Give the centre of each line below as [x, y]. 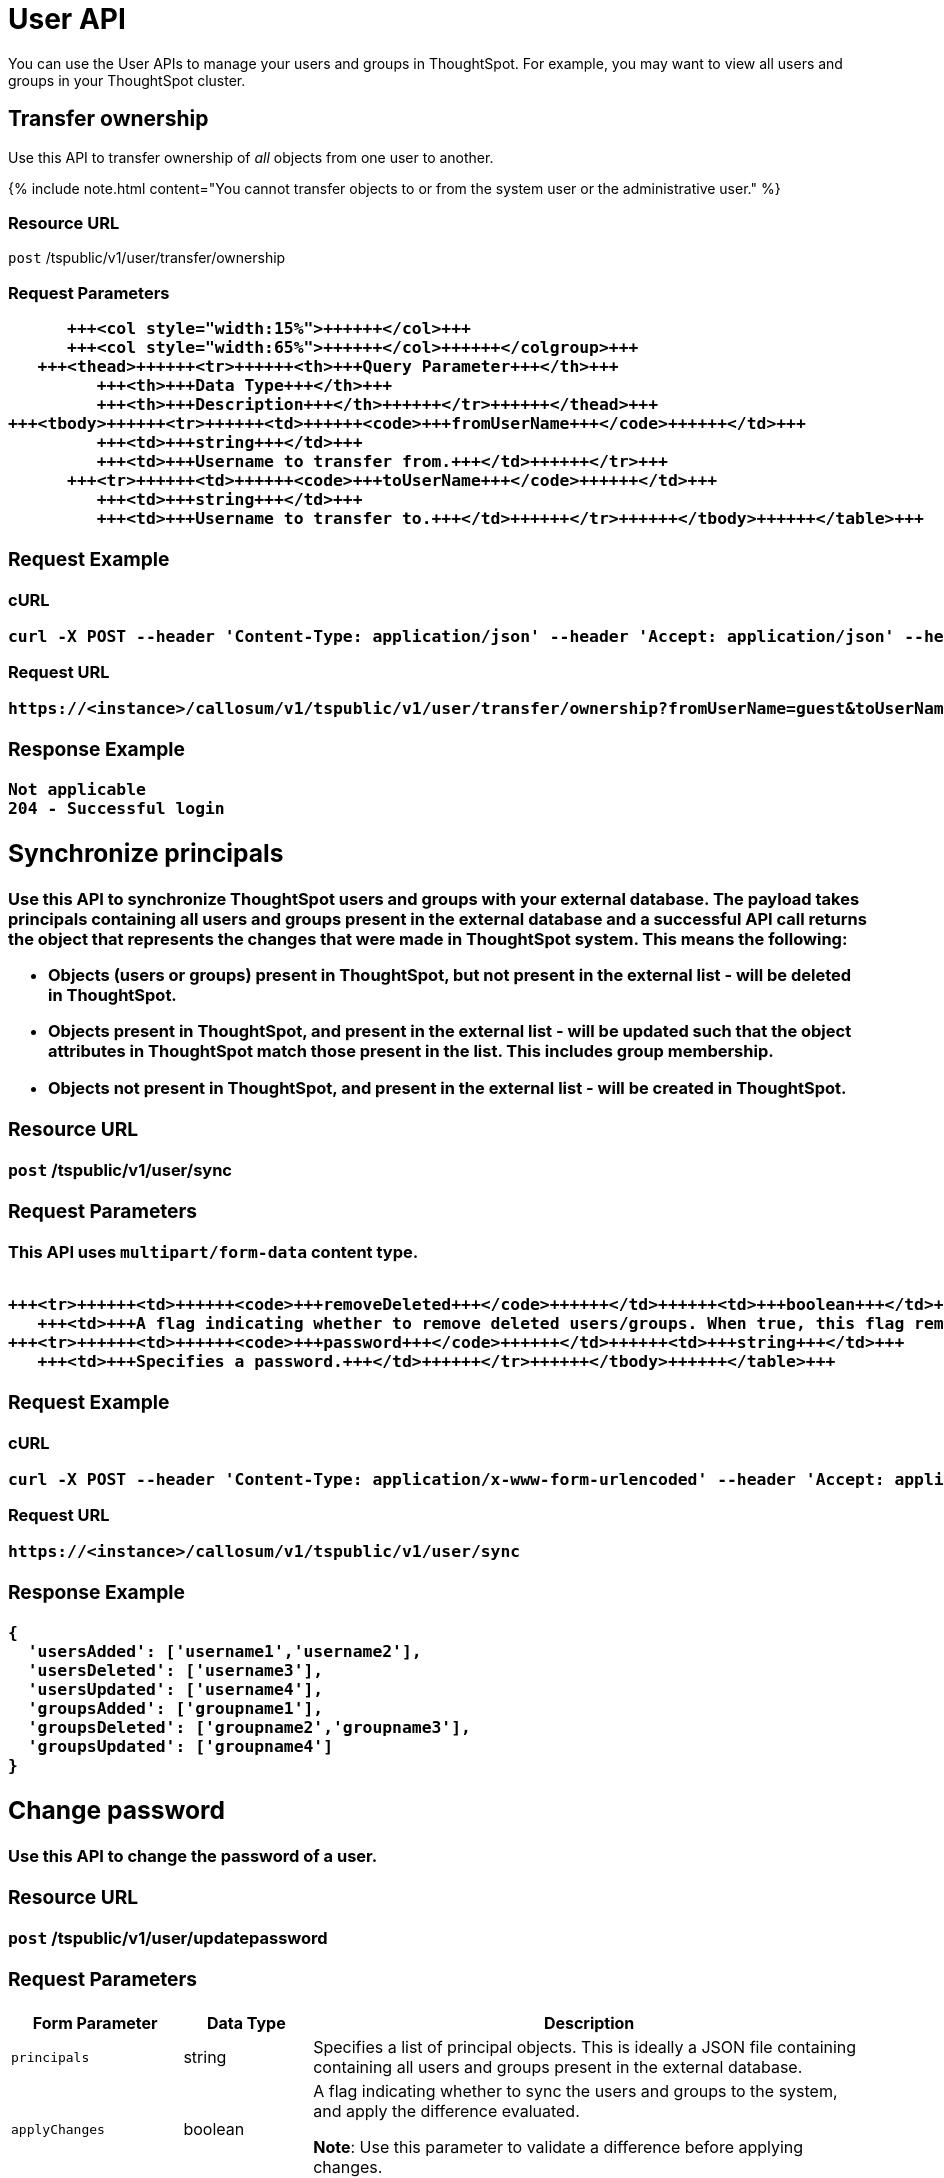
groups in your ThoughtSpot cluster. [127, 80]
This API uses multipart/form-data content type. [213, 1252]
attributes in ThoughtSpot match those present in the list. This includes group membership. [411, 1051]
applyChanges [58, 2129]
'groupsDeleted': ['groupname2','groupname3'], [249, 1727]
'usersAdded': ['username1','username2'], [224, 1651]
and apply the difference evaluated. [446, 2111]
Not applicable [77, 789]
